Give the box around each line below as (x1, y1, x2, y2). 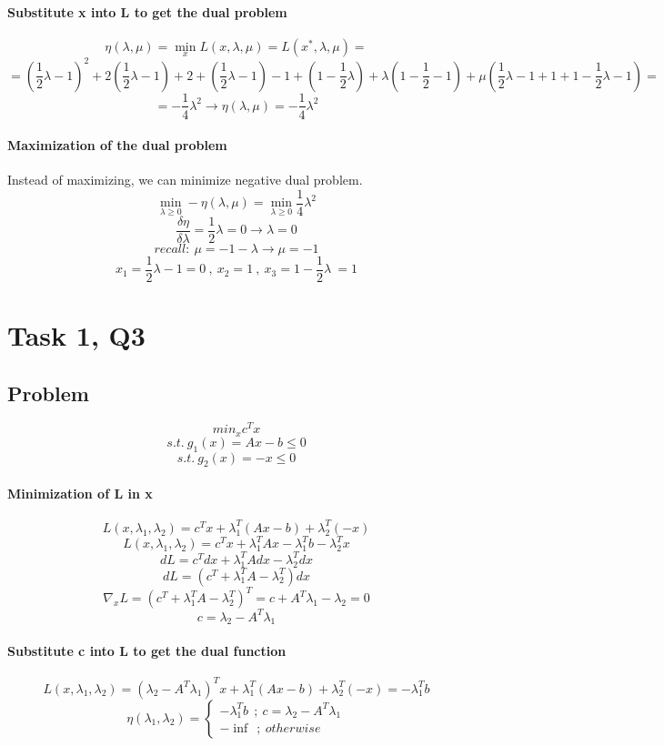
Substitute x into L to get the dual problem (7, 2, 287, 21)
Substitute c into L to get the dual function (7, 640, 287, 660)
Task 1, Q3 (7, 316, 146, 353)
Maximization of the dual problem (7, 136, 227, 155)
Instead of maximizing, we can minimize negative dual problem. (7, 170, 363, 189)
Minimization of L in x (7, 484, 153, 503)
